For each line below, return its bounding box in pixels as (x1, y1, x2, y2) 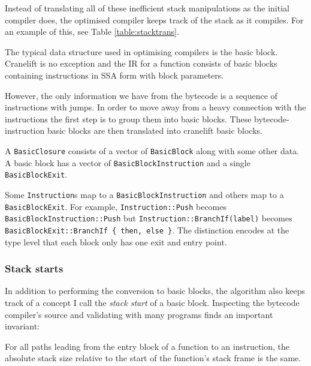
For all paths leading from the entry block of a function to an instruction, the (5, 340, 290, 352)
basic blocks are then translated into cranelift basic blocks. (47, 124, 262, 137)
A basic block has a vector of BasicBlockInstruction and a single (5, 156, 250, 169)
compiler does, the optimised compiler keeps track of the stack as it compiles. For (5, 13, 304, 26)
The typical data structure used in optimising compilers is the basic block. (5, 45, 278, 58)
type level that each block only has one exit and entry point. (5, 235, 227, 248)
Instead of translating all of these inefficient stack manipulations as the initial (5, 2, 289, 14)
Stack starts (5, 261, 64, 276)
